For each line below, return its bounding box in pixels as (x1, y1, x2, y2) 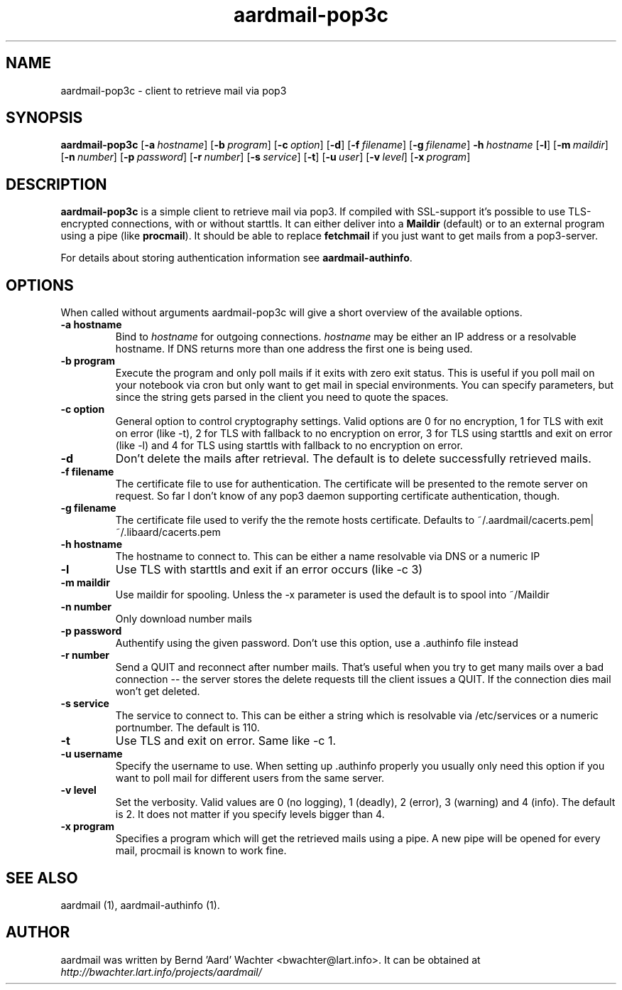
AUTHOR (6, 923, 70, 942)
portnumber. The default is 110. (115, 721, 260, 734)
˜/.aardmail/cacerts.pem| (477, 514, 594, 527)
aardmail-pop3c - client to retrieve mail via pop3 (60, 84, 287, 97)
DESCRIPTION (6, 175, 107, 193)
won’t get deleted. (115, 685, 200, 698)
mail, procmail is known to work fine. (115, 844, 287, 857)
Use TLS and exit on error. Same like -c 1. (115, 733, 336, 748)
